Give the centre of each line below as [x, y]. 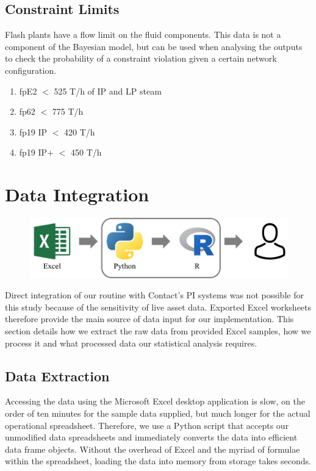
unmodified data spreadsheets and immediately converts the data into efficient [151, 437]
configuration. [31, 70]
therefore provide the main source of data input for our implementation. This [149, 319]
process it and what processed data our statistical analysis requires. [131, 343]
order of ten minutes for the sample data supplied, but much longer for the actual [158, 413]
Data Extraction [57, 376]
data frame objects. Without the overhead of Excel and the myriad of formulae [153, 449]
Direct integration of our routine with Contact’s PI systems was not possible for [154, 295]
